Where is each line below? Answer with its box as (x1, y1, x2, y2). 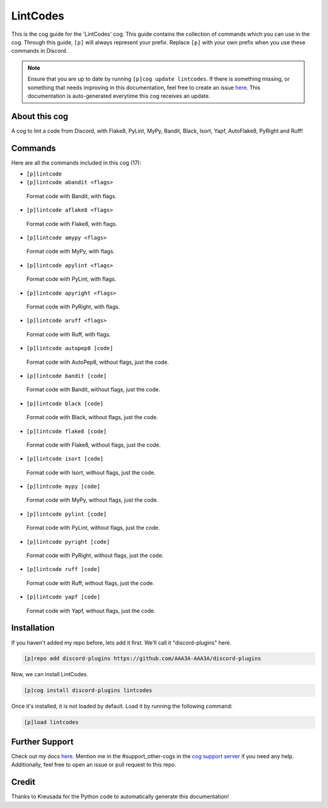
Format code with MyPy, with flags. (26, 248, 115, 255)
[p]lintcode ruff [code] (26, 566, 100, 573)
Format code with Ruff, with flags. (26, 330, 111, 338)
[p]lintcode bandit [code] (26, 372, 107, 379)
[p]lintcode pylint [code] (26, 510, 107, 518)
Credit (11, 777, 36, 787)
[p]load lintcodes (24, 719, 79, 726)
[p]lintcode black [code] (26, 400, 104, 407)
